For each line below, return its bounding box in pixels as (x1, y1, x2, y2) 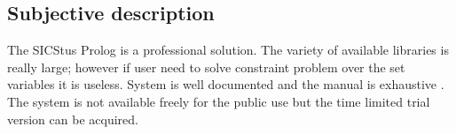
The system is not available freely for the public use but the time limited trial (7, 92, 430, 110)
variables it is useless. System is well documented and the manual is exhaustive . (7, 75, 444, 93)
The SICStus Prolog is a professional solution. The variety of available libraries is (7, 41, 449, 59)
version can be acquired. (7, 109, 138, 128)
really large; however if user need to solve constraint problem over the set (7, 57, 405, 76)
